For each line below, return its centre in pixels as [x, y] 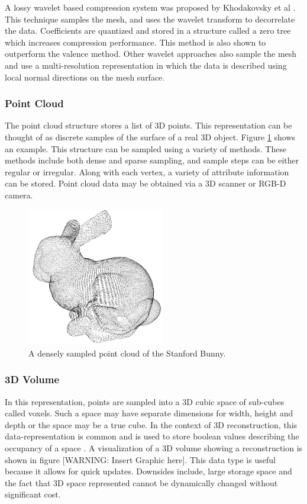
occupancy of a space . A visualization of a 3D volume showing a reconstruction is [154, 448]
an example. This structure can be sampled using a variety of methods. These [146, 148]
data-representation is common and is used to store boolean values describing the [152, 436]
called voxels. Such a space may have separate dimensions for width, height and [149, 413]
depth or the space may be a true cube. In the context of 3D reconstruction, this [151, 424]
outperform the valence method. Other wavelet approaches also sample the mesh [151, 54]
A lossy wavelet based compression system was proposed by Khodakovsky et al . [150, 7]
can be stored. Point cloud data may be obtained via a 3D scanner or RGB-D [146, 183]
